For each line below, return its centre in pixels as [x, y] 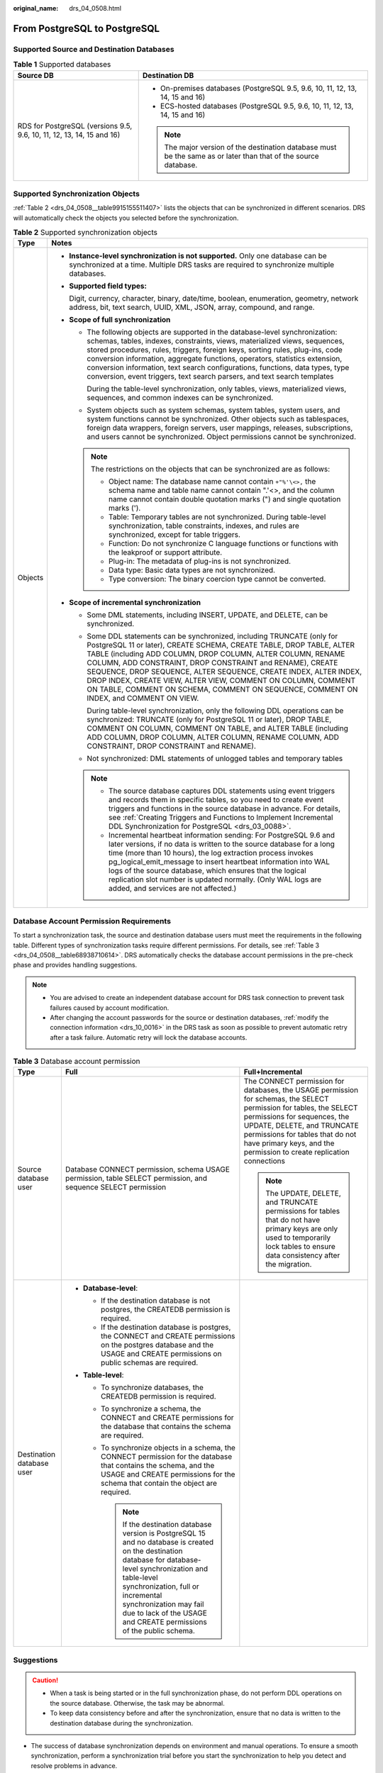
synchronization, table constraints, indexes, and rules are [204, 526]
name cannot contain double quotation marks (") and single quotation [225, 499]
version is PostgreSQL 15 [164, 1533]
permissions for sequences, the [296, 1117]
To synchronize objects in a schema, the [168, 1448]
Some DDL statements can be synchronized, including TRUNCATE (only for [212, 636]
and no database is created [168, 1543]
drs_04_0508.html [95, 8]
